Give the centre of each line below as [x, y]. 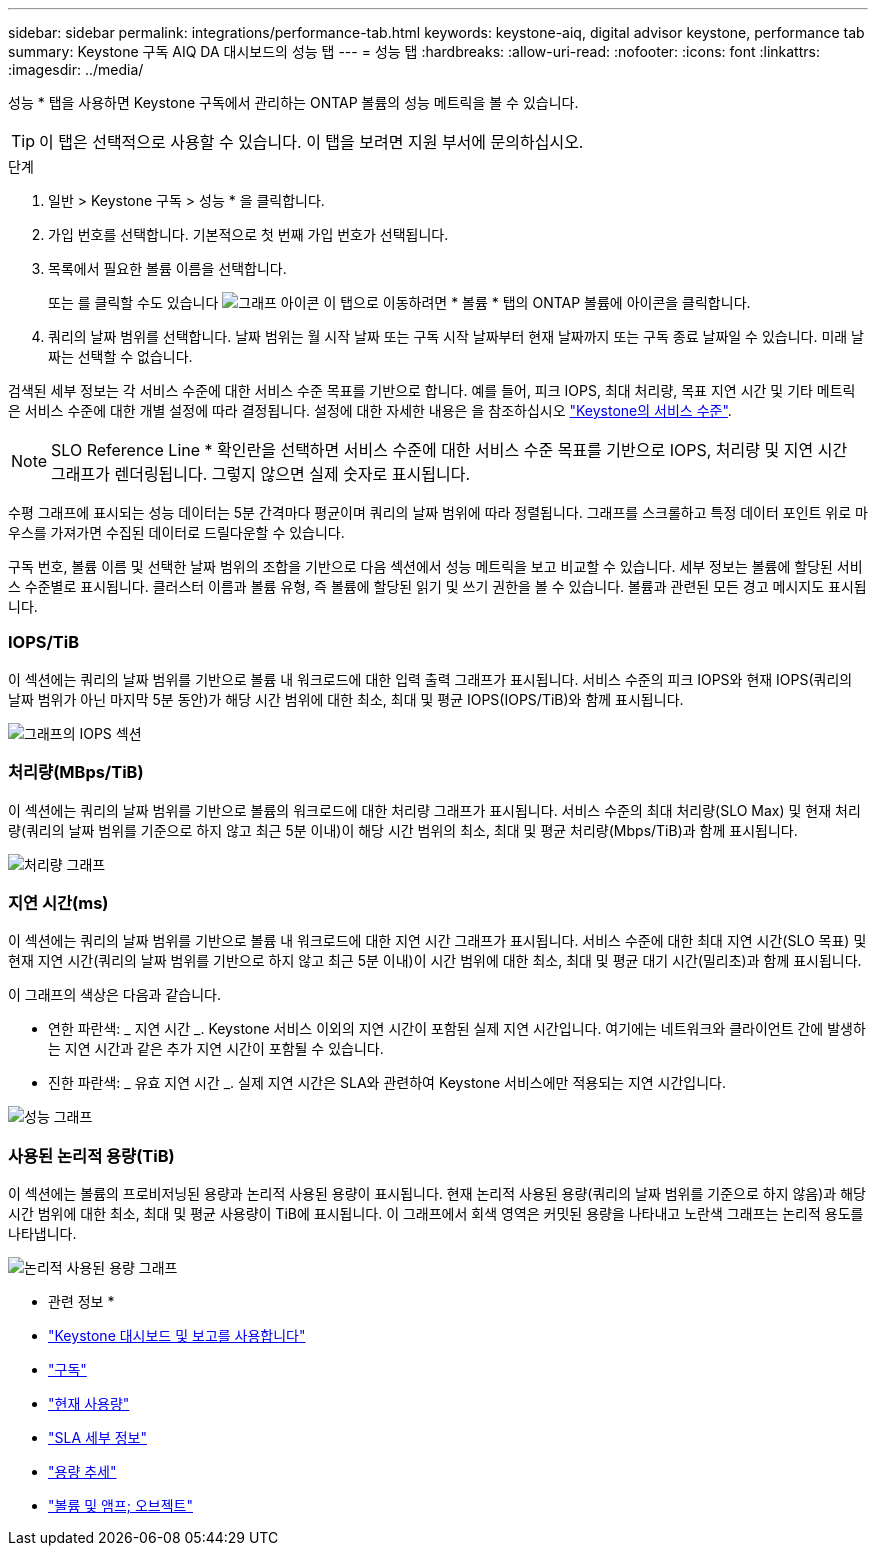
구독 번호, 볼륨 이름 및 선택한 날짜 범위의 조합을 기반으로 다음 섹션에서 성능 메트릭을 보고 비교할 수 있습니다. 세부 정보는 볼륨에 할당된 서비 [435, 566]
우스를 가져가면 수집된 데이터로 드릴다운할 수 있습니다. [176, 532]
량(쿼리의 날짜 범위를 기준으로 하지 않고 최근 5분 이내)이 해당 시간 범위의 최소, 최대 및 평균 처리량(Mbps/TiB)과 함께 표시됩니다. [403, 830]
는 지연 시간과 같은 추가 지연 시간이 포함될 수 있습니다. [216, 1049]
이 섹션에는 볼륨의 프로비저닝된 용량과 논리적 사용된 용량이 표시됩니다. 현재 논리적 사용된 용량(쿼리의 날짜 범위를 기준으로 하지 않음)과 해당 [437, 1193]
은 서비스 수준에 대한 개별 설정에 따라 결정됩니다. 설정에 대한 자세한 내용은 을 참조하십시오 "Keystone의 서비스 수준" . [370, 410]
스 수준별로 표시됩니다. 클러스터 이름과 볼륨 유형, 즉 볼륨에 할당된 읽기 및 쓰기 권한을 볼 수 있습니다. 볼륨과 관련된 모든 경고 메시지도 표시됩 [437, 586]
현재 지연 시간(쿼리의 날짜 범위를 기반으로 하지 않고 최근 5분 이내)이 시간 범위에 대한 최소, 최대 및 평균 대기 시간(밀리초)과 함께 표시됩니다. [435, 961]
